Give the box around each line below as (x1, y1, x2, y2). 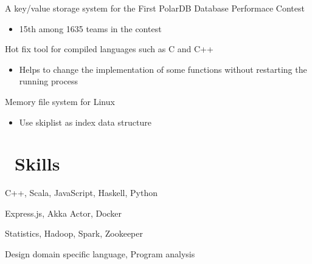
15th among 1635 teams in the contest (19, 22, 162, 35)
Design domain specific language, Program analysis (5, 248, 195, 260)
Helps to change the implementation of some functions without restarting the (19, 63, 307, 75)
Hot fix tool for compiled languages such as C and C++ (5, 42, 213, 55)
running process (19, 75, 78, 87)
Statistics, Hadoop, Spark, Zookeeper (5, 227, 143, 240)
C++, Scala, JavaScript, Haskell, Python (5, 186, 158, 199)
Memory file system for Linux (5, 95, 115, 107)
